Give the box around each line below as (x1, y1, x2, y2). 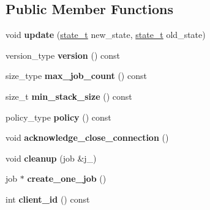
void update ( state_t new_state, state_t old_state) (6, 28, 206, 41)
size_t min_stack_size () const (6, 89, 132, 102)
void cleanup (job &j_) (6, 151, 97, 164)
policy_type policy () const (6, 110, 111, 123)
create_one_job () (27, 172, 107, 185)
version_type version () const (6, 48, 120, 61)
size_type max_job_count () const (6, 69, 147, 82)
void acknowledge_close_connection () (6, 131, 169, 144)
